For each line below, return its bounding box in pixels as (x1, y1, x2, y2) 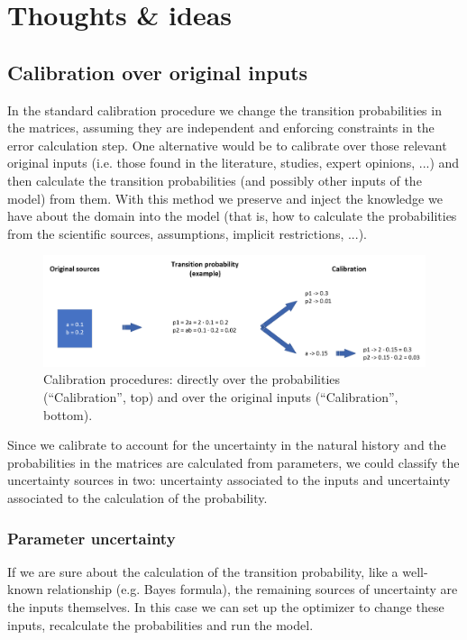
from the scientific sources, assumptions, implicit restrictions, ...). (7, 224, 367, 242)
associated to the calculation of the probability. (7, 488, 268, 507)
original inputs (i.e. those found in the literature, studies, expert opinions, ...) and (7, 153, 460, 172)
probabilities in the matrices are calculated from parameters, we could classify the (7, 453, 460, 471)
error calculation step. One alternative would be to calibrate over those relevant (7, 135, 447, 154)
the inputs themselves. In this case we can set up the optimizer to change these (7, 597, 444, 616)
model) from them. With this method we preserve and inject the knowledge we (7, 188, 443, 207)
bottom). (43, 405, 93, 424)
